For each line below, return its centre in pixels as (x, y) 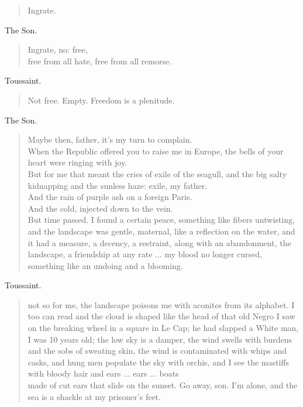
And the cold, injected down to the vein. (100, 208)
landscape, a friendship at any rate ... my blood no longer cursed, (145, 254)
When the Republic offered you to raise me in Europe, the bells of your (156, 151)
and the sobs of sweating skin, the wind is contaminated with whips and (157, 351)
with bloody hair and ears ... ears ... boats (103, 373)
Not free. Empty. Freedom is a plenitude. (101, 100)
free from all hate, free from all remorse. (100, 61)
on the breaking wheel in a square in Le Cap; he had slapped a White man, (163, 328)
